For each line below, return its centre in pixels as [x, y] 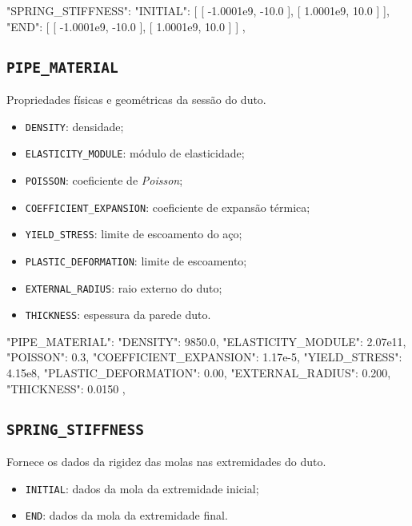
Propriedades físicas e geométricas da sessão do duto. [136, 99]
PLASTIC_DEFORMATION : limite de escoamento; [136, 260]
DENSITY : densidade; [74, 126]
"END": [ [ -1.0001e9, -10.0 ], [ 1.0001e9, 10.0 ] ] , [126, 26]
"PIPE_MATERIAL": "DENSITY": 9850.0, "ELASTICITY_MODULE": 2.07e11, [206, 341]
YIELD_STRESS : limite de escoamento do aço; [134, 234]
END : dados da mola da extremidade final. [126, 515]
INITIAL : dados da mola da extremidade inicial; [142, 488]
